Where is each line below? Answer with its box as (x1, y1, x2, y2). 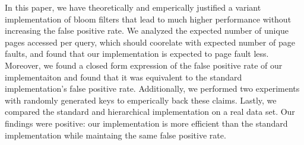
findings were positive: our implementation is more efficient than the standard (5, 117, 288, 129)
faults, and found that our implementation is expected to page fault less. (5, 47, 269, 60)
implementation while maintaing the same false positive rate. (5, 128, 226, 141)
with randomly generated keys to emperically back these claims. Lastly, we (5, 94, 277, 106)
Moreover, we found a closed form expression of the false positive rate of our (5, 59, 283, 71)
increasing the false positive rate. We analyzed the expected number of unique (5, 24, 289, 37)
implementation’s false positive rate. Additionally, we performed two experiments (5, 82, 300, 95)
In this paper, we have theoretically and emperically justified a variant (5, 1, 261, 13)
